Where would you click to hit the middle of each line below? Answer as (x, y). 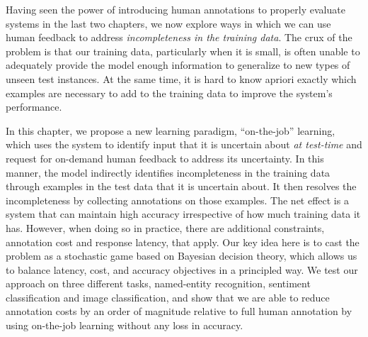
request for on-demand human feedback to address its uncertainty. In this (165, 158)
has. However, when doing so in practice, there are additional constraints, (165, 227)
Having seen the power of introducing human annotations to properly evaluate (176, 9)
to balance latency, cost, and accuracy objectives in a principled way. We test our (182, 269)
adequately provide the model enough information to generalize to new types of (178, 65)
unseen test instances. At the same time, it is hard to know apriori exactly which (181, 78)
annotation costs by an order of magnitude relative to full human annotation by (179, 311)
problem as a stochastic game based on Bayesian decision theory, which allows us (182, 256)
